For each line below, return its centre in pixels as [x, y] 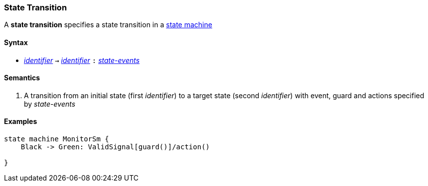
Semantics [22, 78]
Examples [21, 122]
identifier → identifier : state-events [82, 60]
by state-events [50, 104]
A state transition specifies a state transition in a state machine [108, 25]
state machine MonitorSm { [57, 139]
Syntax [16, 42]
